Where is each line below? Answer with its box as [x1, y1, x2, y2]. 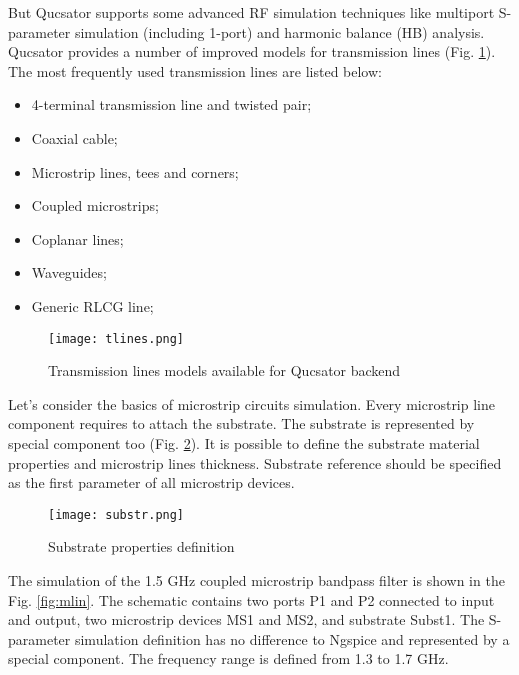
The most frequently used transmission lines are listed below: [8, 60, 382, 81]
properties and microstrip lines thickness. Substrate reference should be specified [8, 452, 502, 473]
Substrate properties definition [48, 536, 235, 557]
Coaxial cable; [31, 127, 118, 148]
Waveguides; [31, 262, 107, 283]
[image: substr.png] [48, 507, 185, 522]
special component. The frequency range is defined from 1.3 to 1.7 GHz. [8, 648, 449, 669]
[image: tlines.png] [48, 331, 185, 346]
